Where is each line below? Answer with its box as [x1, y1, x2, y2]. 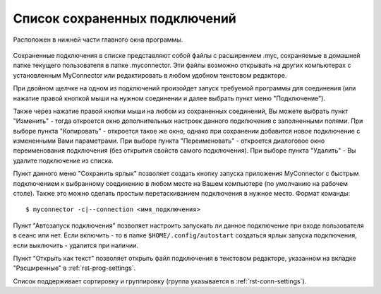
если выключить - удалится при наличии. [13, 241, 139, 249]
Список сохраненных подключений [13, 11, 236, 26]
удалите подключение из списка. [13, 156, 114, 165]
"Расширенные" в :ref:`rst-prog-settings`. [13, 264, 136, 272]
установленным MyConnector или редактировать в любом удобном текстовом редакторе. [13, 71, 287, 79]
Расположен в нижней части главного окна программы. [13, 35, 183, 44]
